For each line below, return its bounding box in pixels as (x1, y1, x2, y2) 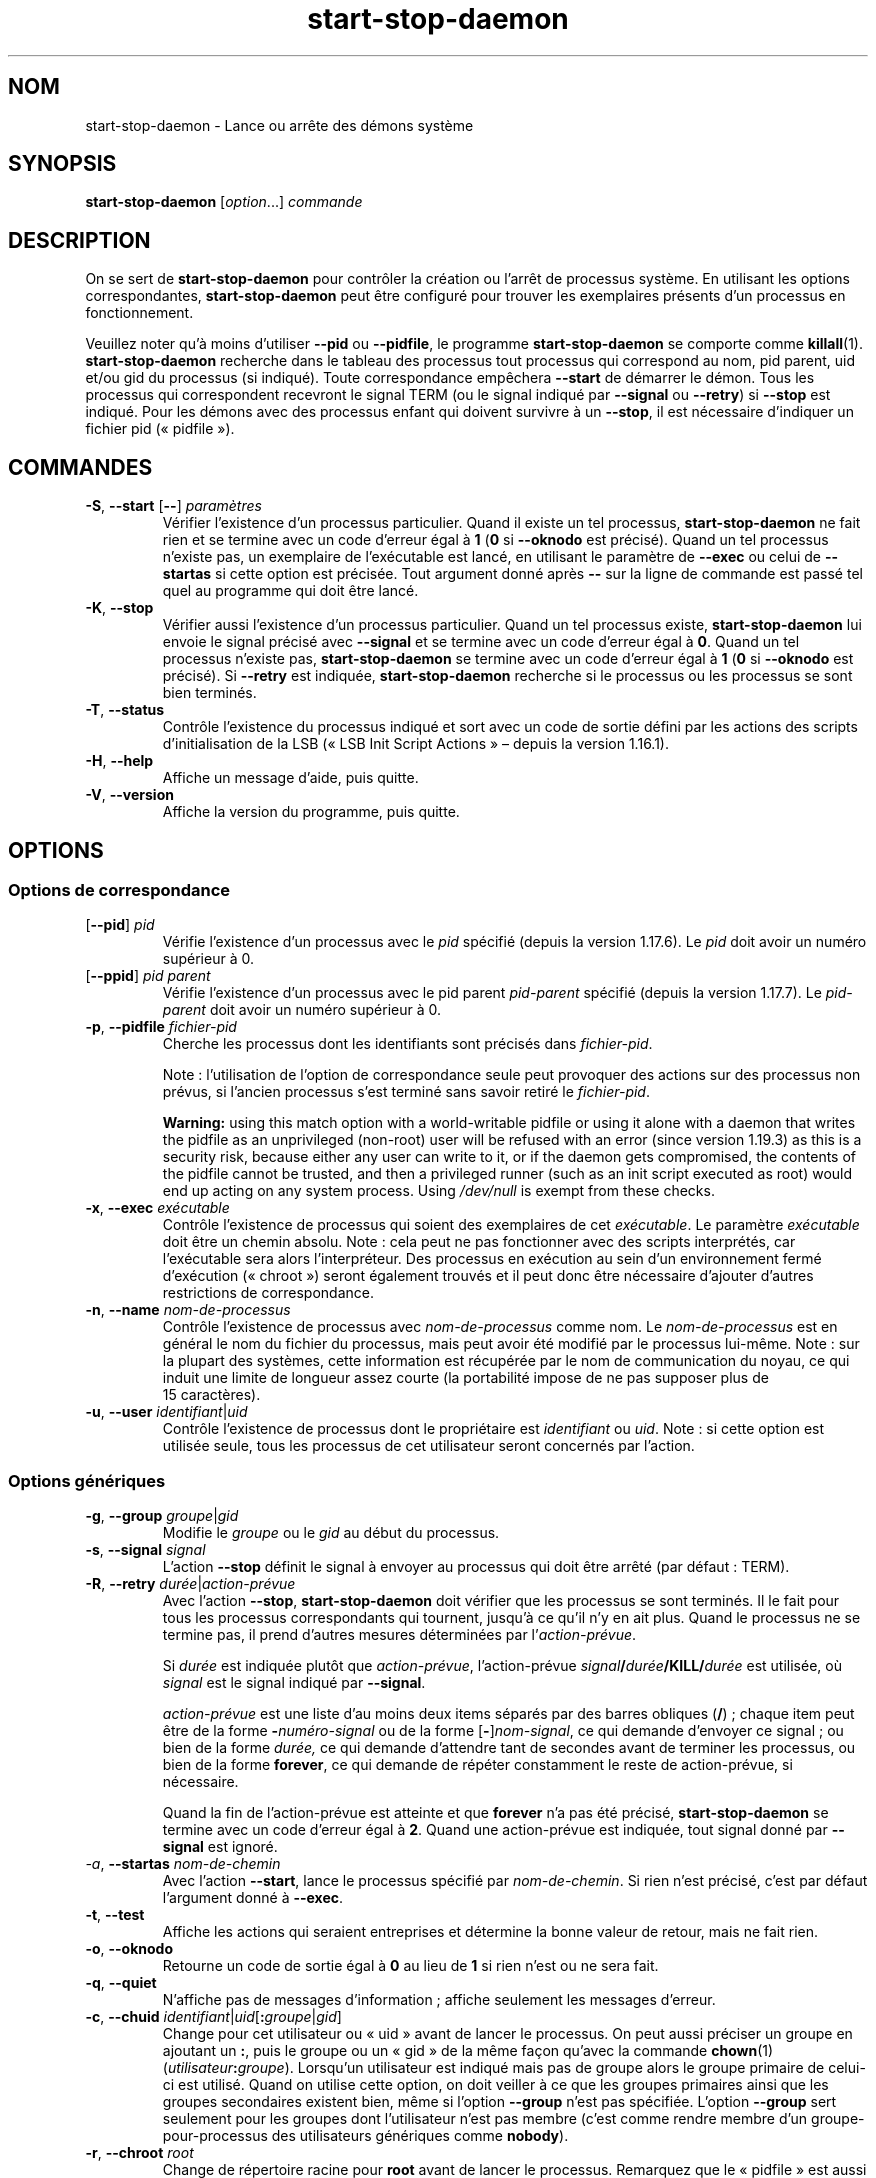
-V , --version (85, 786, 174, 804)
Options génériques (8, 1470, 166, 1491)
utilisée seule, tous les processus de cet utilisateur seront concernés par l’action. (162, 1437, 695, 1455)
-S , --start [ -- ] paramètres (85, 497, 262, 515)
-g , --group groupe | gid (85, 1507, 239, 1525)
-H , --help (85, 752, 154, 770)
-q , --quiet (85, 1974, 157, 1992)
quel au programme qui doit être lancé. (162, 582, 419, 600)
